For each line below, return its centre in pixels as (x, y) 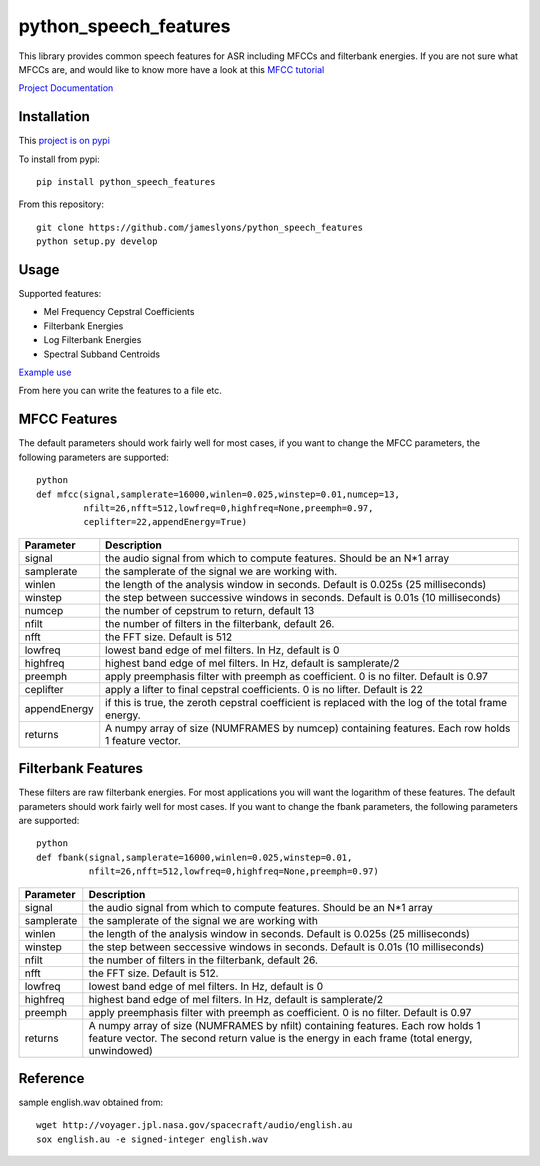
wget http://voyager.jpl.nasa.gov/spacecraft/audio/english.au (194, 1125)
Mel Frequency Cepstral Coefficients (119, 312)
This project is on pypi (64, 141)
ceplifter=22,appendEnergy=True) (165, 522)
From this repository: (61, 204)
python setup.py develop (97, 241)
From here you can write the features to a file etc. (120, 391)
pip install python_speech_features (126, 182)
